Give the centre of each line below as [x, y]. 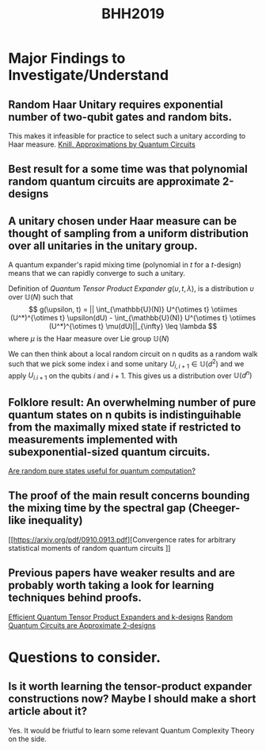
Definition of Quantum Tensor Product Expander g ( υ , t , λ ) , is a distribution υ [131, 289]
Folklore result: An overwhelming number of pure [132, 402]
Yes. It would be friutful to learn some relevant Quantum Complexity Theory [131, 730]
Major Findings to [67, 58]
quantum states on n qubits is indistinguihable [125, 414]
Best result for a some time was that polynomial [128, 169]
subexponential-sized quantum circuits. [109, 452]
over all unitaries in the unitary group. [103, 245]
